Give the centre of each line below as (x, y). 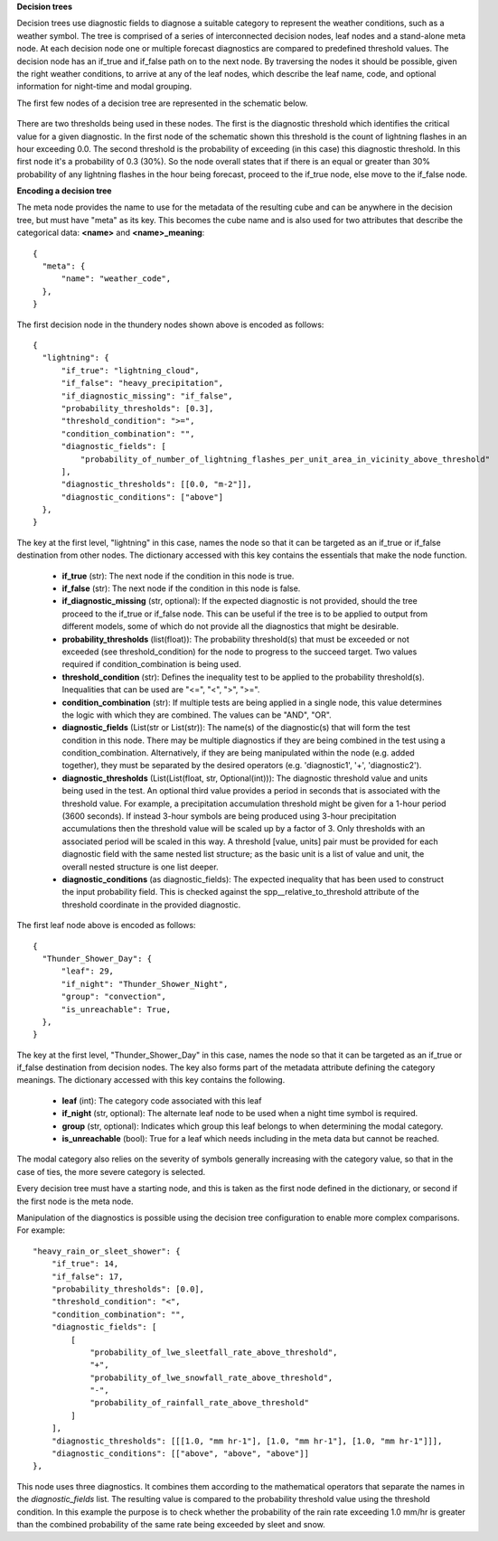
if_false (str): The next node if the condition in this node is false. (181, 588)
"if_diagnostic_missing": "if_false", (147, 396)
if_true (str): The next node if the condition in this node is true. (178, 576)
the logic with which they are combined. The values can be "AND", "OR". (197, 715)
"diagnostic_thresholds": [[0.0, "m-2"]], (156, 484)
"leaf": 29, (88, 971)
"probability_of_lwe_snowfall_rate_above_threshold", (211, 1377)
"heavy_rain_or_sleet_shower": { (107, 1251)
